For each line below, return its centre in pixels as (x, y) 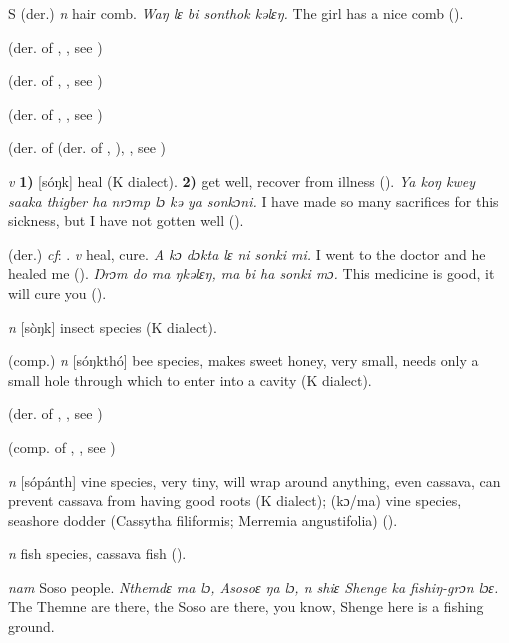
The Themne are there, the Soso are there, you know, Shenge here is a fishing (246, 606)
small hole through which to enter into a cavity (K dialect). (190, 379)
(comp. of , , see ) (62, 446)
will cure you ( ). (57, 292)
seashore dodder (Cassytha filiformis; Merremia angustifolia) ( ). (203, 519)
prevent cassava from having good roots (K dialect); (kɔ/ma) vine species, (235, 500)
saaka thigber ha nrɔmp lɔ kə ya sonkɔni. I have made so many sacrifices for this (253, 200)
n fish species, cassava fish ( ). (97, 553)
